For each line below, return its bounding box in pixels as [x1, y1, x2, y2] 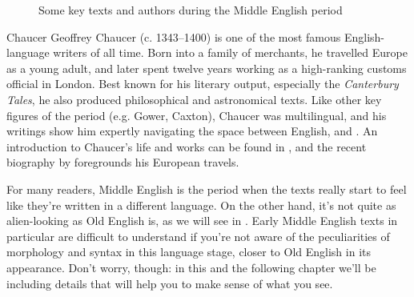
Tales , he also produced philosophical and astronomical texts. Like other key [6, 90, 382, 107]
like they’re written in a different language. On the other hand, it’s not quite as [6, 196, 396, 213]
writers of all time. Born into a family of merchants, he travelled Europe [53, 44, 408, 61]
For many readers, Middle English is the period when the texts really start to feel [6, 180, 407, 197]
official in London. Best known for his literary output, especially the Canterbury [6, 75, 399, 92]
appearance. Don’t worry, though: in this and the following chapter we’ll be [6, 259, 376, 275]
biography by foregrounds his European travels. [6, 154, 239, 171]
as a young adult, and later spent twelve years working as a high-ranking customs [6, 59, 407, 76]
